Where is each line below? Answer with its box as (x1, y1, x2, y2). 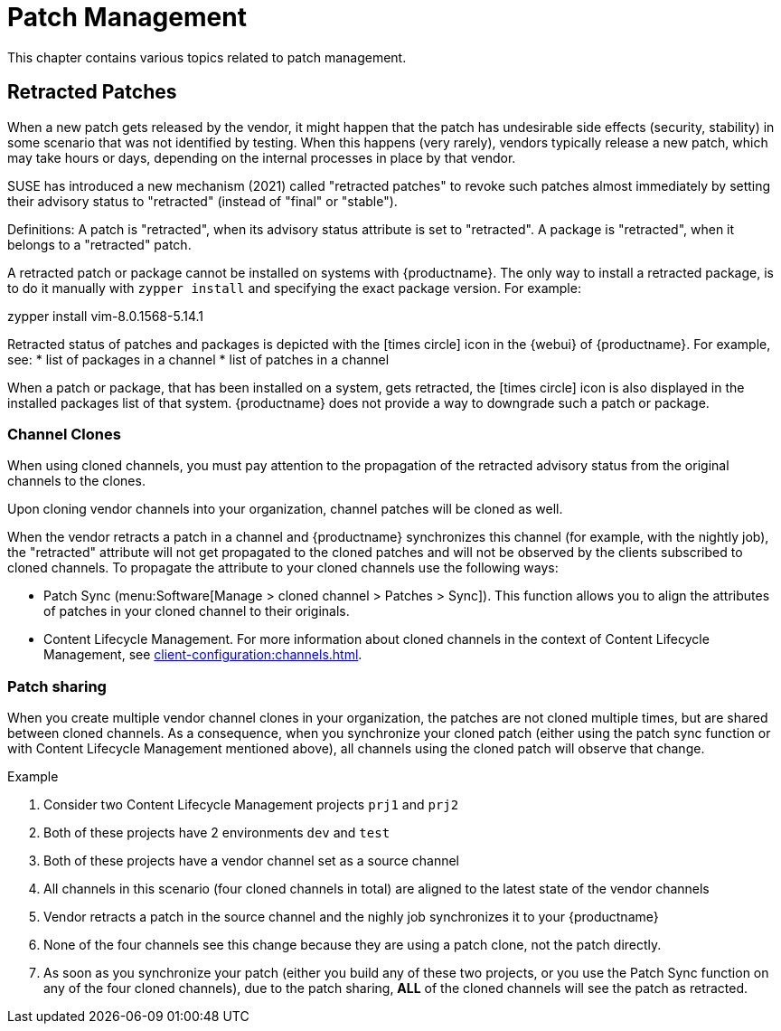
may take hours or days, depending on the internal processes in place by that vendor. (7, 149, 516, 166)
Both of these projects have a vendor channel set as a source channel (43, 853, 459, 869)
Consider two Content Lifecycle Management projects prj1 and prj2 (43, 797, 459, 813)
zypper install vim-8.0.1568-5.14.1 (7, 307, 203, 324)
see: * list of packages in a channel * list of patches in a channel (7, 351, 390, 367)
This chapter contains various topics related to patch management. (7, 49, 407, 65)
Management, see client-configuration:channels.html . (43, 647, 362, 663)
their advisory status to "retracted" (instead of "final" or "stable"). (7, 193, 398, 209)
